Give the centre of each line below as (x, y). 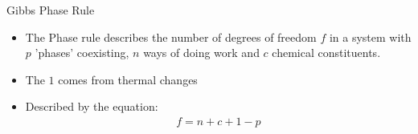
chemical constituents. (326, 53)
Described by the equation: (92, 106)
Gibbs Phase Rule (51, 10)
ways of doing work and (201, 53)
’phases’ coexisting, (82, 53)
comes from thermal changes (128, 79)
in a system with (370, 37)
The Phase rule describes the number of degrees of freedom (171, 37)
